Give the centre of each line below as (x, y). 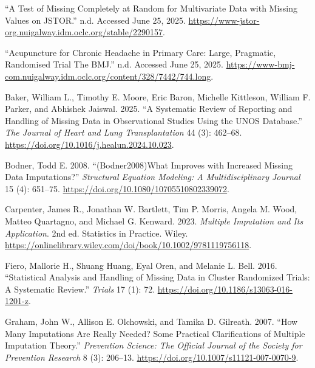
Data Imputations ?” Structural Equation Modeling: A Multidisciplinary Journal (153, 177)
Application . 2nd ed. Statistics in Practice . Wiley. (97, 233)
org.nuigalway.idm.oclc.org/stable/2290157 (84, 32)
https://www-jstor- (224, 20)
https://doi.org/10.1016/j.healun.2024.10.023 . (90, 144)
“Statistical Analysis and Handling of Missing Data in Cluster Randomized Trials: (157, 277)
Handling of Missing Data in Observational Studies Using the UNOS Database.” (154, 120)
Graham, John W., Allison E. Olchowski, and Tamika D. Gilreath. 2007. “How (151, 321)
